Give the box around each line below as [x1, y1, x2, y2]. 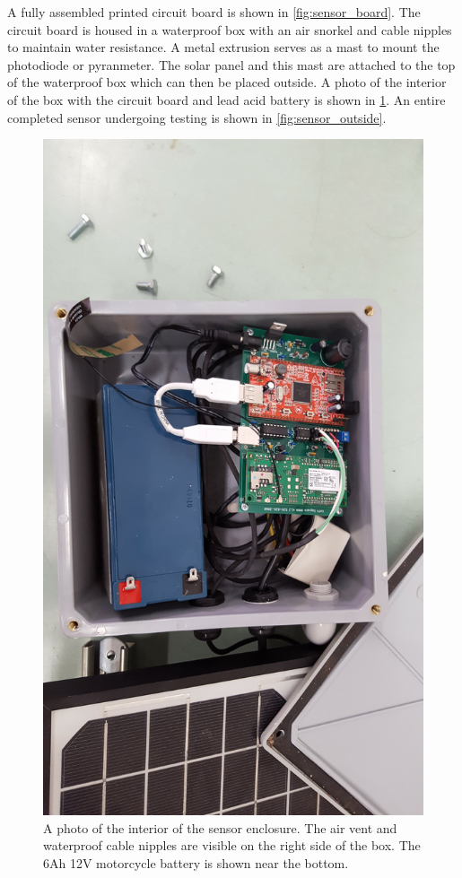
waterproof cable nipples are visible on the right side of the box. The [43, 836, 421, 855]
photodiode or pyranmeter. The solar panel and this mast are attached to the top [7, 55, 456, 74]
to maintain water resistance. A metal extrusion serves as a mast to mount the [7, 38, 440, 57]
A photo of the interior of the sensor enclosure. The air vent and [43, 818, 397, 837]
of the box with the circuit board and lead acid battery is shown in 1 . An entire [7, 90, 446, 109]
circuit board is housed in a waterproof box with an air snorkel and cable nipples [7, 20, 452, 39]
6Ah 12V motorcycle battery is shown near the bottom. [43, 853, 349, 872]
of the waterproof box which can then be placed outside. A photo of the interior [7, 73, 447, 91]
